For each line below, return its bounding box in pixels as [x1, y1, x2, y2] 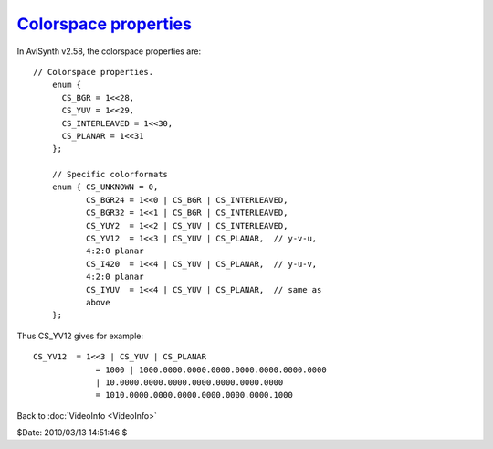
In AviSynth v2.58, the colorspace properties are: [16, 46, 201, 57]
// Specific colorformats [51, 169, 169, 180]
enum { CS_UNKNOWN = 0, [51, 182, 159, 192]
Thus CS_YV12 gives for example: [16, 330, 144, 341]
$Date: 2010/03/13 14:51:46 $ [16, 427, 128, 438]
